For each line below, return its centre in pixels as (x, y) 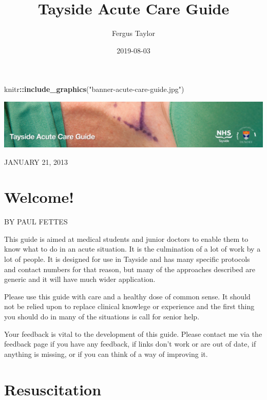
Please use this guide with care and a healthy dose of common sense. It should (127, 296)
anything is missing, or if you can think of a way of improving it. (106, 354)
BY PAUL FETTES (36, 222)
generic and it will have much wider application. (80, 279)
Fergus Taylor (133, 33)
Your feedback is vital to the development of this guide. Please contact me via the (133, 334)
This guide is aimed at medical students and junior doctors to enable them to (126, 239)
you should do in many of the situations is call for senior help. (102, 317)
